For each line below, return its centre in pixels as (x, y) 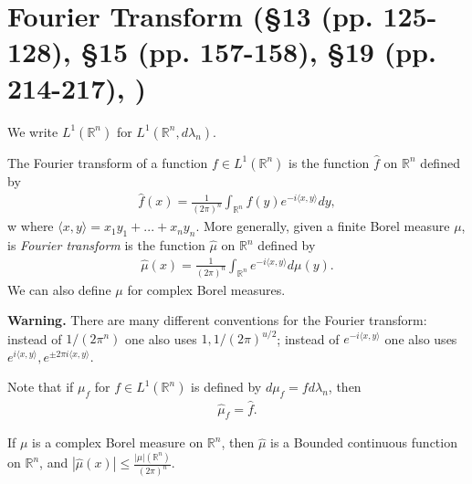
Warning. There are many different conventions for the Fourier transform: (217, 320)
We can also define (59, 289)
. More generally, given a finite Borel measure (323, 226)
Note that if (41, 387)
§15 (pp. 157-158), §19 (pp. (258, 52)
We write (33, 131)
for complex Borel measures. (206, 289)
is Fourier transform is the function (106, 245)
